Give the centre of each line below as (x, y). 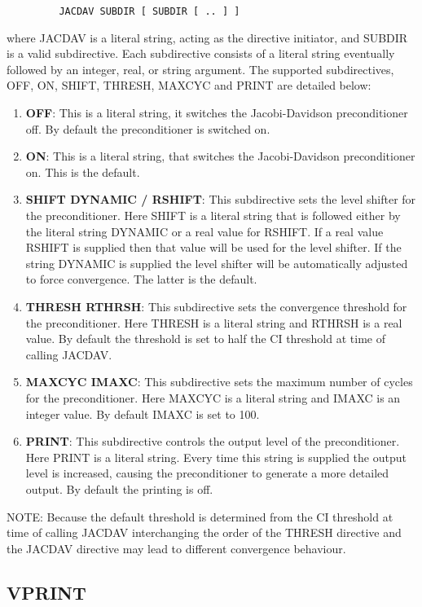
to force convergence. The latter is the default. (141, 279)
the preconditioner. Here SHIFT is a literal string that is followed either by (213, 215)
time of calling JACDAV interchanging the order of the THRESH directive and (204, 532)
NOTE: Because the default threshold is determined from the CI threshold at (200, 516)
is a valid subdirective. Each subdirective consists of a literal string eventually (201, 53)
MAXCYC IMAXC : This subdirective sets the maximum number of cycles (219, 382)
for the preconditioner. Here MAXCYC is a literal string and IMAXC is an (213, 397)
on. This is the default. (83, 172)
